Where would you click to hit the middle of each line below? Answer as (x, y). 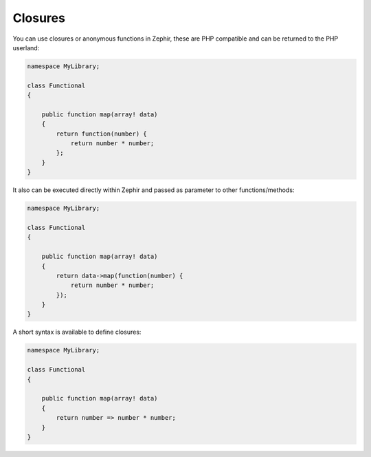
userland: (26, 47)
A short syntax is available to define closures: (77, 332)
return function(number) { (101, 134)
